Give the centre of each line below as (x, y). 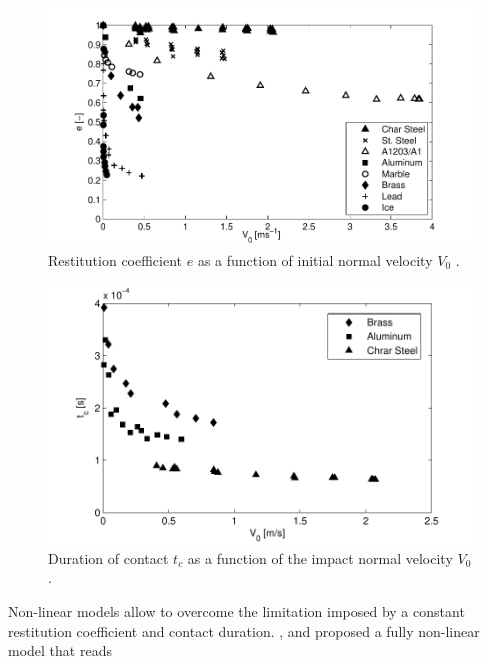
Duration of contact (108, 557)
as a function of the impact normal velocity (320, 557)
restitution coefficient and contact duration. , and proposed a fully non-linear (244, 630)
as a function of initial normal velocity (315, 259)
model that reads (60, 650)
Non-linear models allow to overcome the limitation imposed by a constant (236, 611)
